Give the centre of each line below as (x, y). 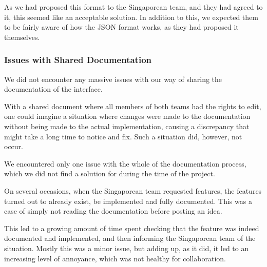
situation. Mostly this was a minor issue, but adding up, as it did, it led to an (127, 248)
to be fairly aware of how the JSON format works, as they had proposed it (121, 27)
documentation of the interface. (53, 89)
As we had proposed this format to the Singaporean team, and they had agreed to (133, 7)
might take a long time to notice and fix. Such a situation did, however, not (123, 136)
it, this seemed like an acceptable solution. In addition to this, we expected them (131, 17)
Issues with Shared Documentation (78, 60)
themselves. (22, 37)
